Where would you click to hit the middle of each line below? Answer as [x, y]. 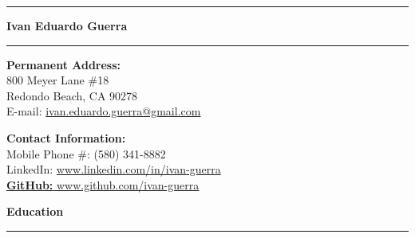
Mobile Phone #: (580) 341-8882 [86, 153]
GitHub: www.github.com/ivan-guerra [103, 184]
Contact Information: [66, 137]
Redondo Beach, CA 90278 [72, 95]
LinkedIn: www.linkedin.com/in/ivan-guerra [114, 169]
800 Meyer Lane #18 [58, 80]
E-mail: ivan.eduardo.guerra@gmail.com [104, 111]
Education [35, 211]
